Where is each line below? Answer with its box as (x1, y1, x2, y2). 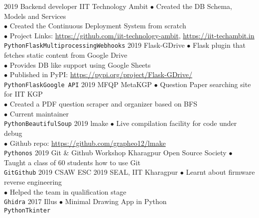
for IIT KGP (4, 89, 43, 99)
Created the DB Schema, (156, 1, 232, 11)
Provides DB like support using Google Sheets (9, 59, 151, 70)
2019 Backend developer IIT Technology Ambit (4, 1, 148, 11)
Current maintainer (9, 108, 69, 118)
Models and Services (4, 10, 66, 21)
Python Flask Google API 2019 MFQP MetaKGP (4, 79, 152, 89)
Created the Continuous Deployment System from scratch (9, 20, 186, 31)
